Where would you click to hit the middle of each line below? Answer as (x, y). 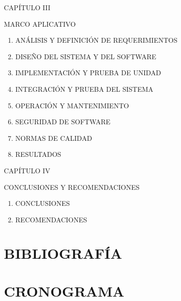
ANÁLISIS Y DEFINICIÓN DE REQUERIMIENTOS (96, 40)
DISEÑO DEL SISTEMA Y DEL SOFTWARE (86, 56)
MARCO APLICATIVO (40, 24)
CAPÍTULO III (27, 7)
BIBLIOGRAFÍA (63, 253)
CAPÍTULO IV (27, 170)
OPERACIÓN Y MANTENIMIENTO (72, 105)
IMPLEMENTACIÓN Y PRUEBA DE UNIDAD (88, 73)
